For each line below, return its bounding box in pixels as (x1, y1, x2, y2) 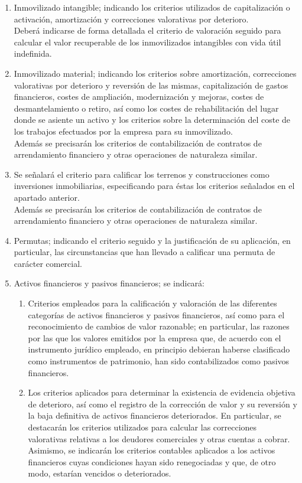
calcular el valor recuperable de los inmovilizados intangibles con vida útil (14, 35, 281, 48)
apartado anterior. (14, 191, 80, 203)
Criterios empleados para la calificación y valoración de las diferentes (28, 297, 277, 309)
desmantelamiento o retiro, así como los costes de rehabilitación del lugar (14, 102, 279, 114)
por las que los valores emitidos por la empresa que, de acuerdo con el (28, 331, 281, 344)
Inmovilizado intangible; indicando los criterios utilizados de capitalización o (14, 1, 290, 13)
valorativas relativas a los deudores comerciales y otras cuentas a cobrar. (28, 432, 290, 445)
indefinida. (14, 47, 52, 60)
